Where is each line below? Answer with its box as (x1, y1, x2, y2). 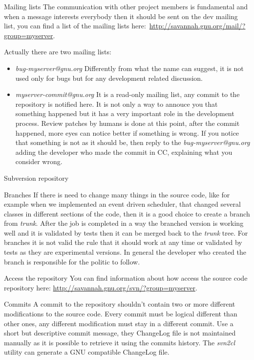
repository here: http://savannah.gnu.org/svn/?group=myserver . (4, 282, 197, 292)
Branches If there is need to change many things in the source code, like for (4, 189, 230, 199)
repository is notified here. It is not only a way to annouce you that (15, 98, 218, 109)
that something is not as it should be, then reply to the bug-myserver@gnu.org (15, 137, 250, 147)
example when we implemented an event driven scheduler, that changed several (4, 199, 241, 209)
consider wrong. (15, 156, 63, 167)
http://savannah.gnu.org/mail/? (149, 21, 246, 31)
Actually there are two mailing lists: (4, 47, 111, 57)
